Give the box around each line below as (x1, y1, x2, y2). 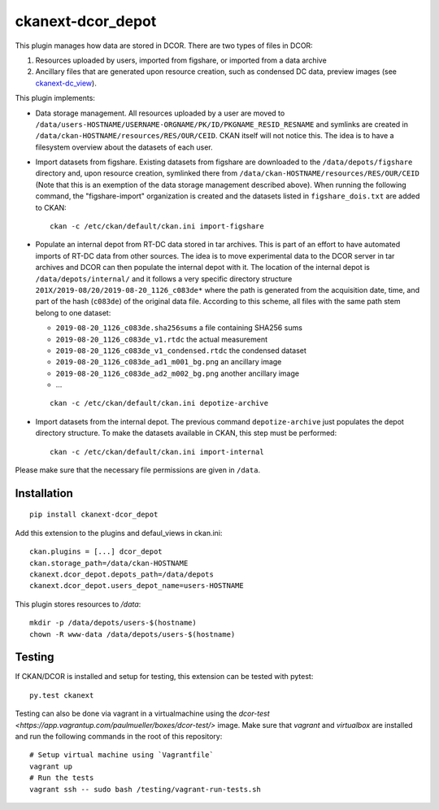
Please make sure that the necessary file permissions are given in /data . (15, 465, 260, 475)
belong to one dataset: (35, 307, 111, 317)
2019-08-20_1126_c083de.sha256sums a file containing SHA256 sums (55, 323, 302, 333)
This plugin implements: (15, 94, 95, 103)
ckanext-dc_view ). (35, 78, 97, 88)
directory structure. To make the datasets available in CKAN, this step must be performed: (35, 428, 337, 438)
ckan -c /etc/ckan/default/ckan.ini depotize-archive (50, 398, 268, 408)
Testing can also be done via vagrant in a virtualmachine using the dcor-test (15, 708, 270, 719)
